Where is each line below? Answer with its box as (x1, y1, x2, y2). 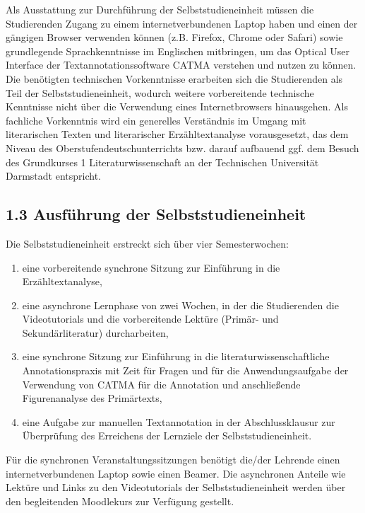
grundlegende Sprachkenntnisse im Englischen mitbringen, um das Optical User (6, 43, 349, 58)
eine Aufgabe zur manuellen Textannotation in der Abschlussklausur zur (22, 414, 335, 429)
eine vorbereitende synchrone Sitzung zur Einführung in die (22, 260, 280, 275)
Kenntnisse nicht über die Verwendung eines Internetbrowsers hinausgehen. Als (6, 99, 348, 114)
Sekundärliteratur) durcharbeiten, (22, 325, 169, 340)
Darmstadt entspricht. (6, 168, 101, 183)
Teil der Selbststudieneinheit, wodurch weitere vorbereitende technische (6, 85, 314, 100)
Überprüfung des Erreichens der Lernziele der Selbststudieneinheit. (22, 428, 312, 443)
